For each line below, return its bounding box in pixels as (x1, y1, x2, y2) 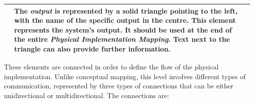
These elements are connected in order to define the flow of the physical (4, 61, 219, 71)
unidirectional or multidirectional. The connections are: (4, 90, 169, 100)
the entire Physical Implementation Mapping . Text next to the (14, 34, 230, 44)
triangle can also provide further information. (14, 43, 171, 53)
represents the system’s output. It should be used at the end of (14, 24, 232, 34)
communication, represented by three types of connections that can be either (4, 81, 233, 91)
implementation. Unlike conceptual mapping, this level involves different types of (4, 71, 246, 81)
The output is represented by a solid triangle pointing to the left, (14, 5, 238, 16)
